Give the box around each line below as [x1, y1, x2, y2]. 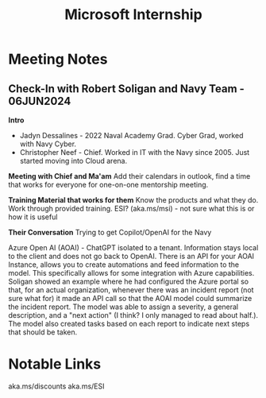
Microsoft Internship [64, 6, 202, 24]
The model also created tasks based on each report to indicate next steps [8, 319, 250, 328]
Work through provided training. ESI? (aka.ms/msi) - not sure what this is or [8, 204, 255, 213]
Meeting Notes [8, 50, 108, 68]
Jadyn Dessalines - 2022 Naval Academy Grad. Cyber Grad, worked [19, 131, 244, 140]
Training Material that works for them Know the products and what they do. [8, 195, 259, 204]
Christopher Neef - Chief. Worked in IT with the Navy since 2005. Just [19, 148, 250, 156]
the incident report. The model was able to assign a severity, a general [8, 302, 239, 311]
